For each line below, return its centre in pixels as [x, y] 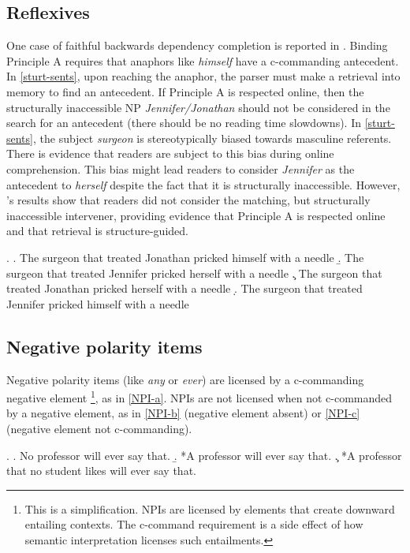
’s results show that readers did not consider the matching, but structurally [188, 200]
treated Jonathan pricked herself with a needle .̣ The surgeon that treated [184, 288]
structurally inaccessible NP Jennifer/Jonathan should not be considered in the [198, 107]
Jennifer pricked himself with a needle [98, 303]
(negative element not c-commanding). [99, 428]
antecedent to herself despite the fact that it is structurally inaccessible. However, [203, 184]
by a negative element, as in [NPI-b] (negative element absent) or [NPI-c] [183, 413]
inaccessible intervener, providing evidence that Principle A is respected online [196, 215]
